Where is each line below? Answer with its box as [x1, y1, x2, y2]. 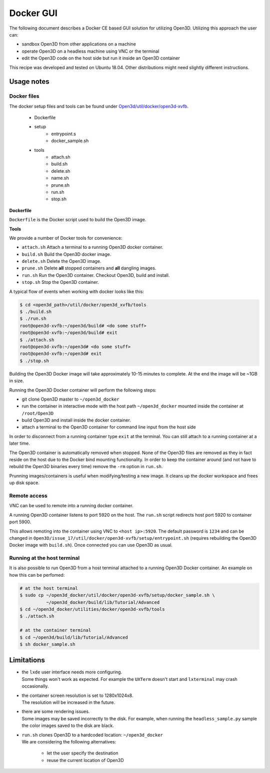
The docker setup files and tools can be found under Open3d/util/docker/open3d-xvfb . [9, 103, 188, 109]
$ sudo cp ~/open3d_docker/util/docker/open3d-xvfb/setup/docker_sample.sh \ [19, 592, 215, 598]
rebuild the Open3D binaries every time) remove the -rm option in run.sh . [9, 464, 163, 470]
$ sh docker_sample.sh [19, 641, 75, 647]
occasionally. [21, 683, 49, 689]
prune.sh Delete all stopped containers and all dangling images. [21, 265, 156, 271]
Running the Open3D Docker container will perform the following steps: [9, 387, 157, 393]
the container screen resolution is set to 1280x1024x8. [21, 692, 133, 698]
